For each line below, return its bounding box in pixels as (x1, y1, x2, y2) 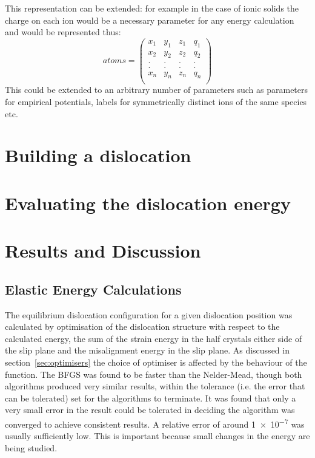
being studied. (5, 441, 58, 454)
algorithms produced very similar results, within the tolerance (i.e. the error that (5, 380, 305, 392)
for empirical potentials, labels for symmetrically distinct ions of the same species (5, 95, 307, 108)
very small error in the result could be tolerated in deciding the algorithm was (5, 403, 295, 416)
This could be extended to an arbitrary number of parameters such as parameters (5, 83, 308, 96)
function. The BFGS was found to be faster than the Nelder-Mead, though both (5, 367, 302, 380)
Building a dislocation (5, 143, 191, 168)
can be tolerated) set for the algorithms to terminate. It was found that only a (5, 391, 296, 404)
